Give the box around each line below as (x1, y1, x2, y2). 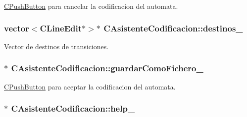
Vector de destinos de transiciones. (4, 41, 109, 51)
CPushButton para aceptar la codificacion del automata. (4, 81, 176, 91)
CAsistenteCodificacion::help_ (11, 102, 135, 115)
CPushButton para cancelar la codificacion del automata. (4, 1, 178, 11)
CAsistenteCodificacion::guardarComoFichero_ (11, 62, 203, 74)
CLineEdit (40, 22, 82, 34)
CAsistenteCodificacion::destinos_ (103, 22, 243, 34)
